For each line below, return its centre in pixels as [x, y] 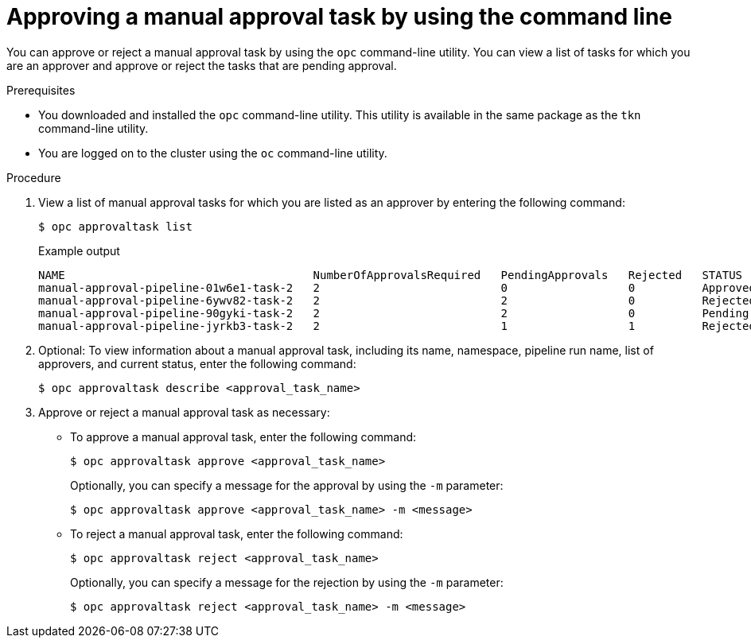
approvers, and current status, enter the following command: [197, 363]
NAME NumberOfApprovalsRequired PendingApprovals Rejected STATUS [391, 275]
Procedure [34, 177]
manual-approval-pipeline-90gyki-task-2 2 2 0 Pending [394, 313]
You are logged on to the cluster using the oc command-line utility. [213, 153]
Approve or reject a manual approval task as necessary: [184, 412]
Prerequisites [41, 90]
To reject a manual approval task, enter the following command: [237, 533]
